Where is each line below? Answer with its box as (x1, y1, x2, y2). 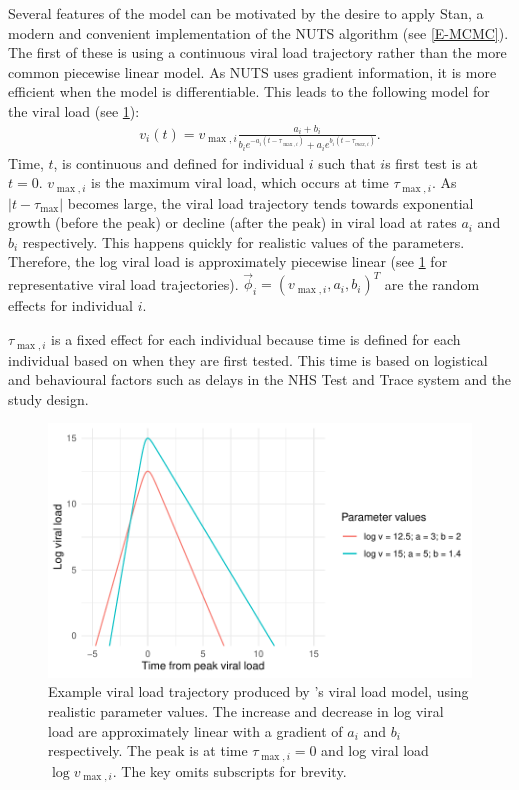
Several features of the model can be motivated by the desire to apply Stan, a (8, 3, 484, 23)
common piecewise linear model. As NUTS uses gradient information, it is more (8, 61, 497, 82)
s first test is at (385, 152, 479, 173)
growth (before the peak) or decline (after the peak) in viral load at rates (8, 212, 457, 233)
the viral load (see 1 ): (8, 100, 140, 121)
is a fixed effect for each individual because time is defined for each (51, 329, 461, 350)
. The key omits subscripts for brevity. (112, 760, 347, 781)
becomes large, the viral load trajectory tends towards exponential (67, 192, 474, 213)
